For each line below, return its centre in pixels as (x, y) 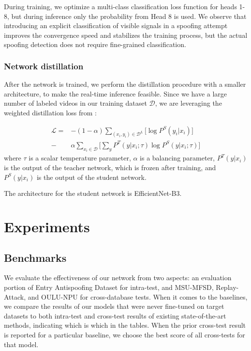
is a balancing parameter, (177, 158)
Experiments (47, 226)
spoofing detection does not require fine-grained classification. (95, 44)
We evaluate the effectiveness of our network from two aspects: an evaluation (118, 278)
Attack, (15, 296)
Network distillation (44, 66)
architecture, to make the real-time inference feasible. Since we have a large (116, 93)
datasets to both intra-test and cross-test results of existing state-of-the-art (115, 315)
